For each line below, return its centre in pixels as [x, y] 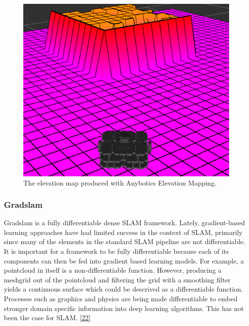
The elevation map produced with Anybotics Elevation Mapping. [120, 183]
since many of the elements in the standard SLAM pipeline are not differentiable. [125, 241]
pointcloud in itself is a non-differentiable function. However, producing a [113, 270]
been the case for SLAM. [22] [47, 318]
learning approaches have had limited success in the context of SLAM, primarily [123, 232]
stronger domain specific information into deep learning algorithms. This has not [124, 308]
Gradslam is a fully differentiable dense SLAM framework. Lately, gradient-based [124, 223]
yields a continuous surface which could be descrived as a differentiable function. [124, 289]
